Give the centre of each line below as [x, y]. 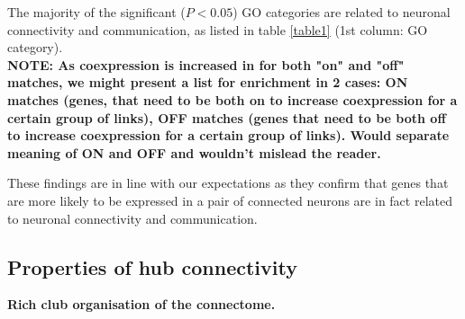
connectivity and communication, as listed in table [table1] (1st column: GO [218, 29]
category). [35, 47]
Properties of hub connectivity [152, 266]
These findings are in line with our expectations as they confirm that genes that [228, 183]
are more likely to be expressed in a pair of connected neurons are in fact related [230, 200]
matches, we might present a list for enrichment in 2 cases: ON [208, 82]
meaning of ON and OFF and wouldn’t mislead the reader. [194, 152]
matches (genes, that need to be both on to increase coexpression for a [232, 99]
